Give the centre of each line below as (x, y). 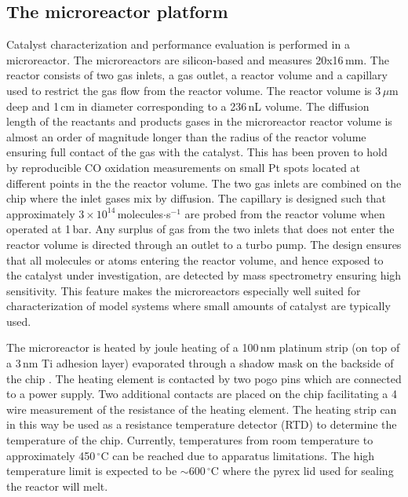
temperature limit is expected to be (92, 471)
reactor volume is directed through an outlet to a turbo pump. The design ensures (204, 244)
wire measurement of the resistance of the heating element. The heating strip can (202, 409)
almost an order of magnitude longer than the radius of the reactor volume (186, 136)
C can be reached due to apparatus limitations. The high (238, 455)
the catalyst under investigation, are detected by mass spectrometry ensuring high (204, 275)
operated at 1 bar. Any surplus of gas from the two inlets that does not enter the (200, 229)
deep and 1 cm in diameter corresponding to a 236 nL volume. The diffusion (188, 106)
